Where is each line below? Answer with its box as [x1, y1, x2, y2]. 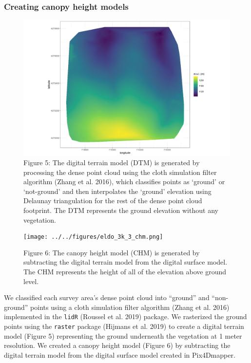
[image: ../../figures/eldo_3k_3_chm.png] [23, 233, 163, 241]
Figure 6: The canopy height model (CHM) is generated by [23, 247, 200, 257]
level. [23, 276, 39, 286]
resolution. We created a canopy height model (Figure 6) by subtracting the [4, 340, 231, 350]
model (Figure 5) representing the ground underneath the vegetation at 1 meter [4, 330, 242, 341]
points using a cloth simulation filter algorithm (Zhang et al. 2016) [30, 302, 230, 312]
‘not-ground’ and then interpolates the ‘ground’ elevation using [23, 186, 212, 196]
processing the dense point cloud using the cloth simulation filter [23, 167, 217, 177]
